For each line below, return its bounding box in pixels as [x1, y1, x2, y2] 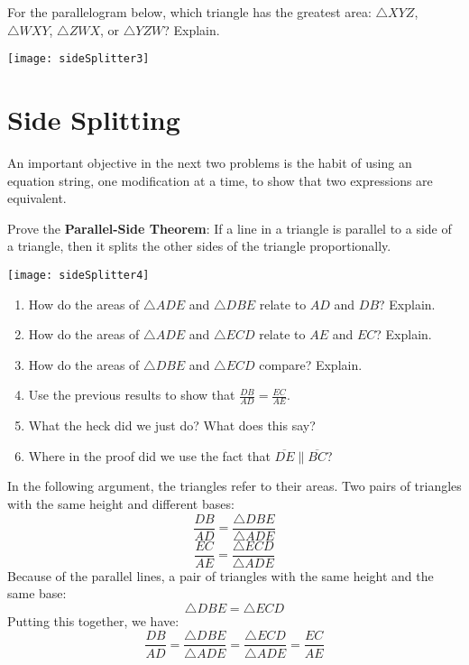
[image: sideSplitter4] [7, 268, 150, 282]
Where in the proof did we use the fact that [28, 446, 271, 465]
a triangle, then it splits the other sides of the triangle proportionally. [7, 236, 391, 255]
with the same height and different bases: [7, 494, 234, 513]
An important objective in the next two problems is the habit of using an [7, 152, 412, 171]
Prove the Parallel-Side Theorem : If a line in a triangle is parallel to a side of [7, 218, 452, 237]
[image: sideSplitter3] [7, 52, 150, 66]
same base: [7, 584, 67, 603]
